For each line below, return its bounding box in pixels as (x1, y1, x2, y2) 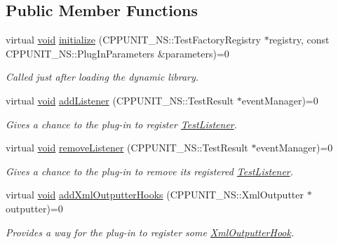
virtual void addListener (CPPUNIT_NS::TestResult (6, 93, 234, 107)
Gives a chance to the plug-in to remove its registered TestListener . (6, 163, 294, 178)
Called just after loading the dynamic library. (6, 69, 199, 84)
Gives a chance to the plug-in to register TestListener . (6, 116, 238, 131)
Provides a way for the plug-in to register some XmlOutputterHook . (6, 224, 295, 239)
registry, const (269, 32, 330, 47)
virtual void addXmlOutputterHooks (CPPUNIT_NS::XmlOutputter (6, 187, 304, 202)
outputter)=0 (6, 201, 63, 215)
